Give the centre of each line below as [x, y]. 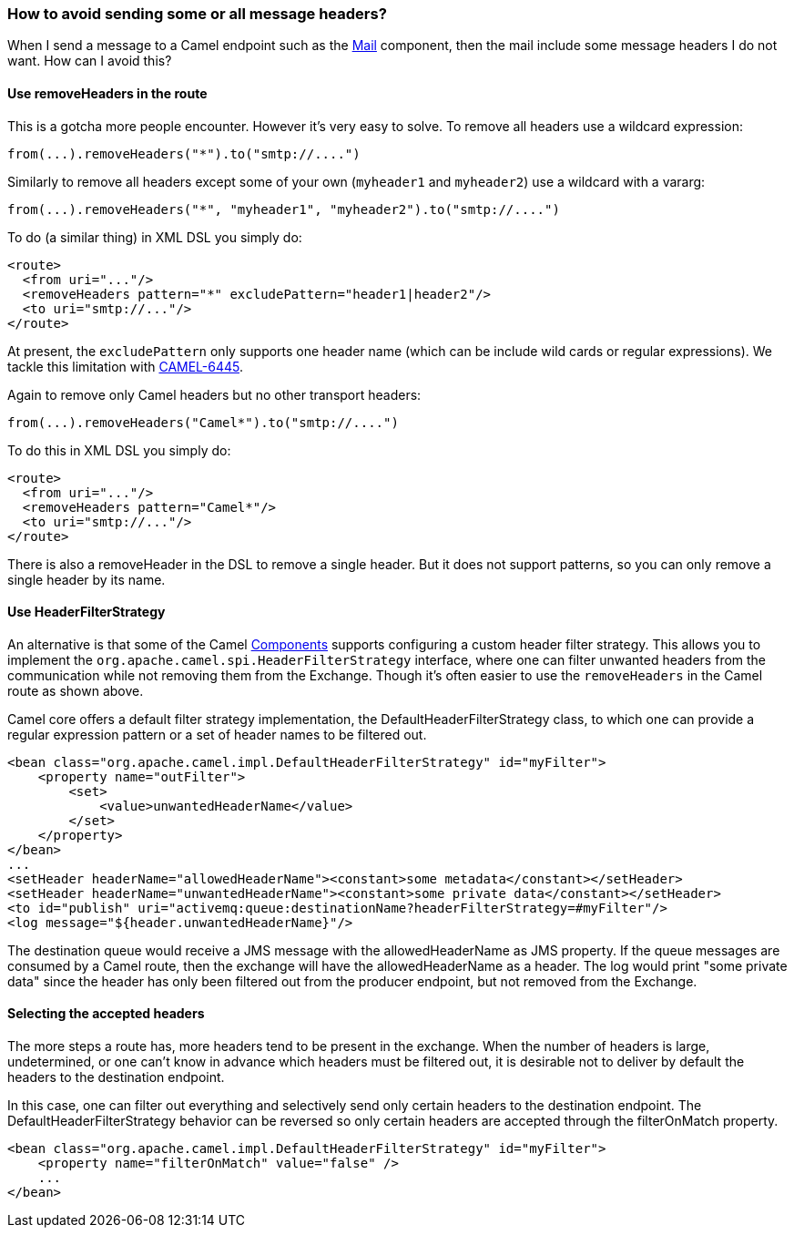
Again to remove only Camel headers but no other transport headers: [214, 394]
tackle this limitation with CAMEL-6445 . [126, 366]
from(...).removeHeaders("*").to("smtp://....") [184, 153]
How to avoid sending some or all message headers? [197, 14]
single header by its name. [87, 579]
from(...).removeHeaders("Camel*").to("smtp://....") [203, 422]
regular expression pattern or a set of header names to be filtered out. [217, 734]
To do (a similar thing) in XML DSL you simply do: [155, 237]
